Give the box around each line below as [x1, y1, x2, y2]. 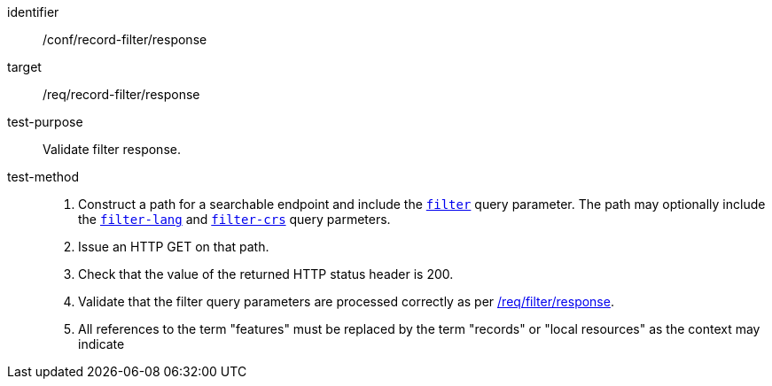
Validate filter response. [43, 142, 181, 157]
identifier [7, 4, 59, 19]
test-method [7, 169, 79, 184]
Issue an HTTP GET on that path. [78, 239, 269, 254]
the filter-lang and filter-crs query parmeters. [78, 212, 391, 227]
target [7, 59, 42, 74]
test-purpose [7, 114, 83, 129]
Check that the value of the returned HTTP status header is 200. [78, 266, 454, 282]
